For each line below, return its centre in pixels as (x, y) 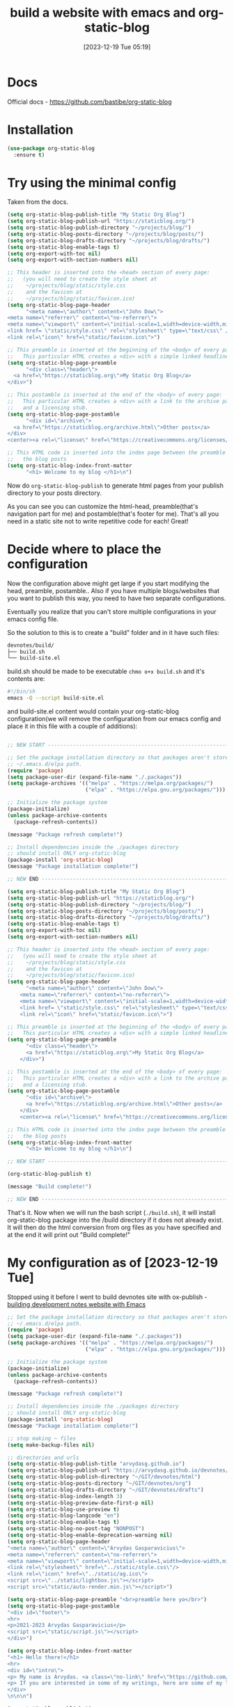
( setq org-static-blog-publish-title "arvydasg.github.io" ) (96, 1464)
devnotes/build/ (31, 645)
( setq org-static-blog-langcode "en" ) (63, 1516)
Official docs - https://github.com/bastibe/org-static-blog (89, 102)
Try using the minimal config (92, 183)
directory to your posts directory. (55, 493)
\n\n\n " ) (20, 1697)
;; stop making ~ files (42, 1438)
